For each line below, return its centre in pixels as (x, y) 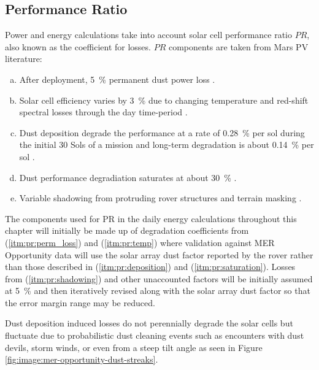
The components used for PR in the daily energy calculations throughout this (151, 218)
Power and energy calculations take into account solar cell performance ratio (149, 35)
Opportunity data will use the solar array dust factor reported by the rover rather (159, 254)
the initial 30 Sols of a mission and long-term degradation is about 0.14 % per (167, 145)
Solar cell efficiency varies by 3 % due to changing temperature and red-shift (164, 100)
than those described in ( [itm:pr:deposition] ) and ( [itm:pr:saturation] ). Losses (150, 267)
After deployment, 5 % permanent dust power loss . (117, 79)
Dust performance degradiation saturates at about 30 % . (128, 177)
